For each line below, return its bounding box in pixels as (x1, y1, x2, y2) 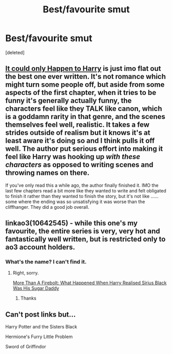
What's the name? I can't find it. (5, 258, 87, 265)
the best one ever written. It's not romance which (5, 72, 166, 81)
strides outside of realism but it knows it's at (5, 128, 150, 137)
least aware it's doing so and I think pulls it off (5, 136, 155, 145)
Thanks (20, 295, 37, 301)
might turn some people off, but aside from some (5, 81, 165, 89)
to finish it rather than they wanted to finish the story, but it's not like (5, 193, 150, 199)
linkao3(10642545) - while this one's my (5, 219, 138, 228)
